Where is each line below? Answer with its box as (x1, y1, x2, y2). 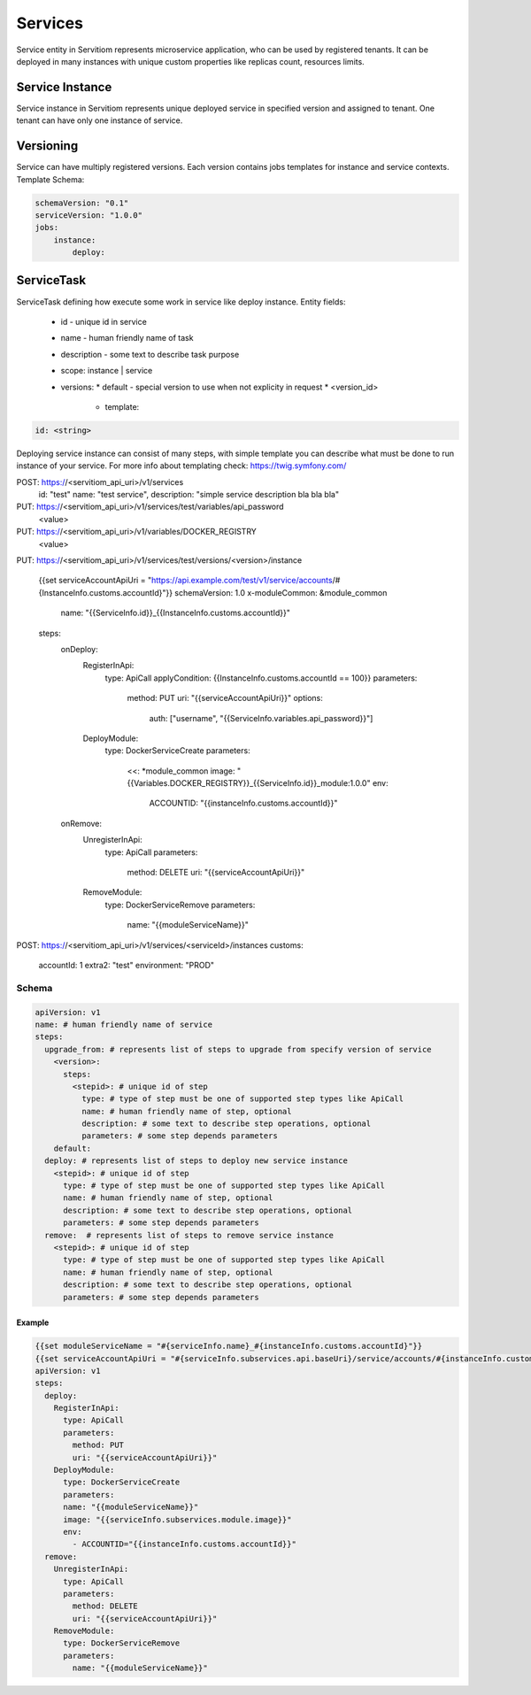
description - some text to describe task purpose (60, 349, 240, 359)
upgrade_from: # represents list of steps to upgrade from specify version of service (44, 1044, 433, 1054)
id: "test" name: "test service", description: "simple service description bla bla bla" (38, 489, 340, 500)
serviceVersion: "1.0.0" (35, 210, 143, 220)
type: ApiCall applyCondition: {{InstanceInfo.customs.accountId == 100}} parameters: (104, 673, 418, 683)
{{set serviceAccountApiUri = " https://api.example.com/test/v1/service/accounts (38, 575, 333, 586)
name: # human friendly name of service (35, 1019, 212, 1029)
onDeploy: (60, 643, 98, 654)
